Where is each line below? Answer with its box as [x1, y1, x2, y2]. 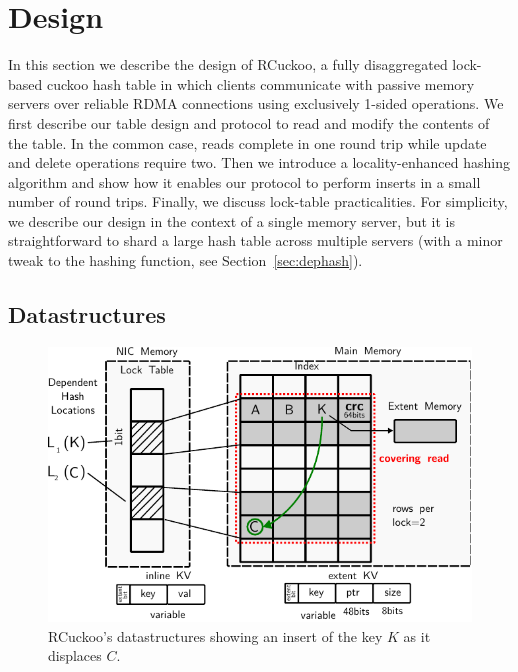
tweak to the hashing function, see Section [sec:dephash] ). [8, 250, 363, 271]
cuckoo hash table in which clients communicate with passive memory [46, 73, 475, 94]
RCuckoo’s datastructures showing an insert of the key [48, 625, 383, 646]
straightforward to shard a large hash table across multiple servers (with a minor [8, 230, 503, 251]
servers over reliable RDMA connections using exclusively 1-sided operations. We [8, 93, 504, 114]
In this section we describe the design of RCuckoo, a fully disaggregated [8, 54, 448, 75]
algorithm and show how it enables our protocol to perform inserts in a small [8, 171, 481, 192]
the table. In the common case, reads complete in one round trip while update [8, 132, 487, 153]
